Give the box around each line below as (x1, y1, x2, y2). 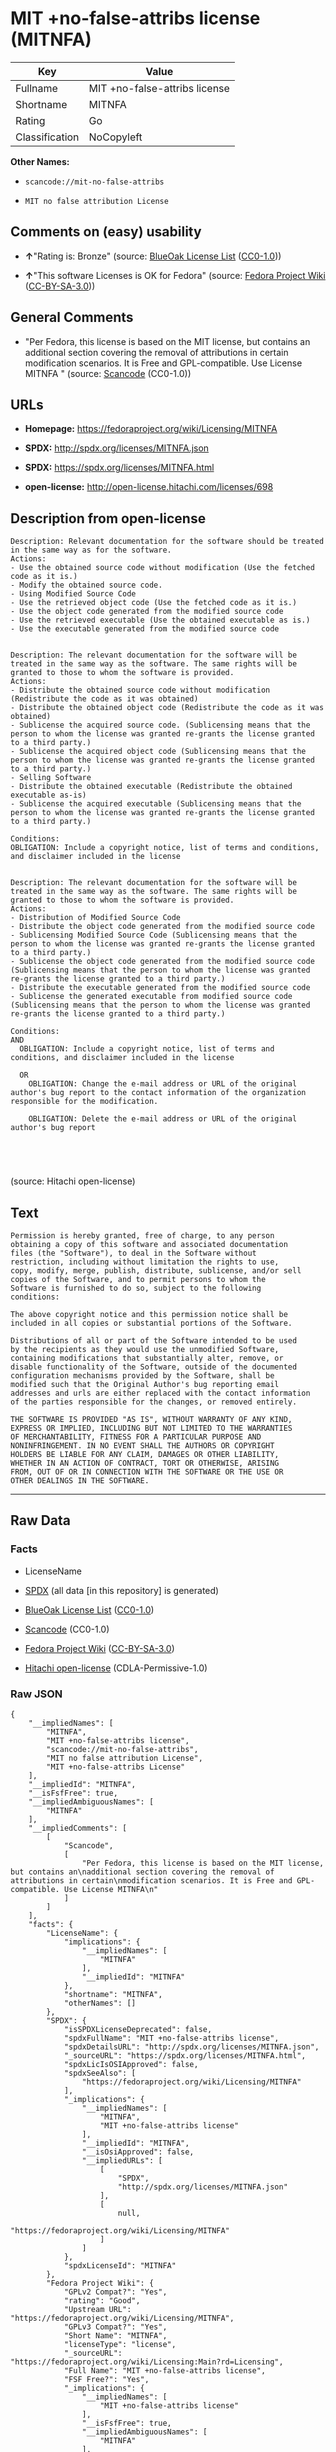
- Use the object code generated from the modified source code (10, 607, 284, 617)
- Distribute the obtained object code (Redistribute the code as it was (10, 703, 325, 713)
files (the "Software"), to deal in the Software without (10, 1248, 257, 1258)
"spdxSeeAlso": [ (63, 2068, 137, 2078)
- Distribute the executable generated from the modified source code (10, 983, 311, 993)
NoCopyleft (88, 130, 143, 144)
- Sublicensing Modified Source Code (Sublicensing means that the (10, 930, 298, 941)
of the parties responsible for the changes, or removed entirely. (10, 1397, 298, 1407)
